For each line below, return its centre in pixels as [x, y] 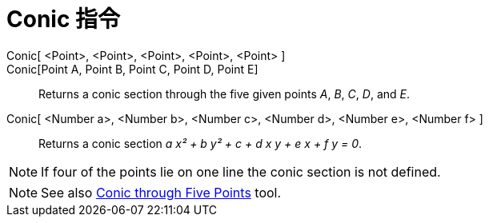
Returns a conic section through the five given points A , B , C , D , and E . [224, 94]
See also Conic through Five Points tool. [161, 192]
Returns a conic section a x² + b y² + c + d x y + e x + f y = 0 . [200, 143]
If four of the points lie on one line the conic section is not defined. [241, 171]
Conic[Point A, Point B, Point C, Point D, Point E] [132, 69]
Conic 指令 [64, 19]
